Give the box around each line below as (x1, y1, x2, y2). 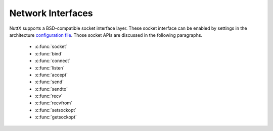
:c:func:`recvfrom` (34, 100, 73, 106)
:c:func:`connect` (34, 58, 71, 64)
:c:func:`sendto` (34, 86, 68, 92)
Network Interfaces (9, 8, 93, 19)
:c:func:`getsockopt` (34, 114, 77, 120)
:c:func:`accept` (34, 72, 68, 78)
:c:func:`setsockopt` (34, 107, 77, 113)
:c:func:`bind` (34, 50, 63, 56)
